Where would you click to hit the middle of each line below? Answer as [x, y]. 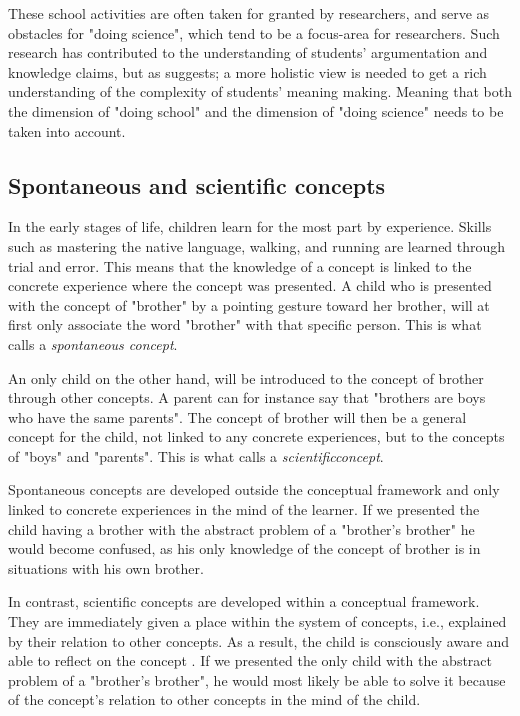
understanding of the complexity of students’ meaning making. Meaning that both [260, 91]
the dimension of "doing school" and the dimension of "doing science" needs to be [256, 110]
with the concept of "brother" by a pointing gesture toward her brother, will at [249, 304]
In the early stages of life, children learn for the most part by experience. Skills [250, 226]
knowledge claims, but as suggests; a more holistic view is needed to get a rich [247, 71]
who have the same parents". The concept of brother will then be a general [237, 416]
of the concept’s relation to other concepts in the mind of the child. [214, 699]
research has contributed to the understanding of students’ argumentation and [248, 52]
